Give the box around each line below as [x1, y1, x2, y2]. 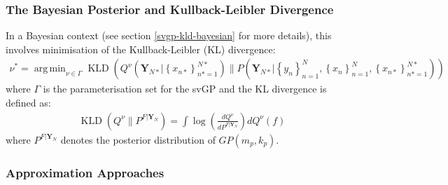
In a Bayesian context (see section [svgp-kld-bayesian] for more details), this [6, 28, 332, 43]
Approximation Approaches [6, 163, 164, 181]
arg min [34, 64, 66, 74]
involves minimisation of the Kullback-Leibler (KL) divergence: [6, 41, 276, 56]
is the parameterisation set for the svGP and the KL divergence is [43, 81, 327, 96]
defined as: [6, 95, 51, 110]
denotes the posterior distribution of [60, 132, 216, 146]
